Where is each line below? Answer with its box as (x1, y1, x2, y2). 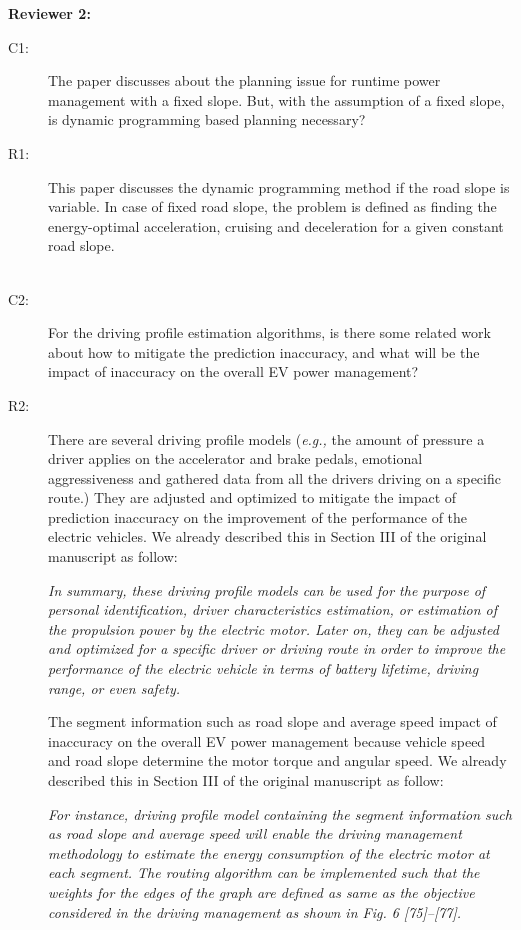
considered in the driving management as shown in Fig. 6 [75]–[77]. (48, 901, 462, 922)
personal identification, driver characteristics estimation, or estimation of (48, 599, 498, 620)
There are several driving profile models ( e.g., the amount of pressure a (48, 428, 485, 449)
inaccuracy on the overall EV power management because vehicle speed (48, 730, 486, 751)
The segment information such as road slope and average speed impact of (48, 711, 497, 732)
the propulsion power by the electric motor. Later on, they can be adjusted (48, 618, 499, 639)
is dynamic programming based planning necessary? (48, 109, 366, 130)
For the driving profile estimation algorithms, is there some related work (48, 322, 491, 343)
